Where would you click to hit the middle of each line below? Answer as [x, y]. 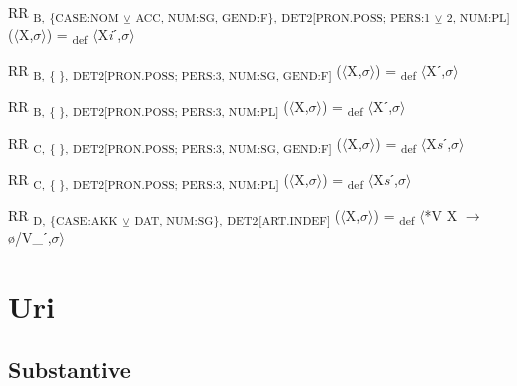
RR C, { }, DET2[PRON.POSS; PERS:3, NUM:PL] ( [148, 180]
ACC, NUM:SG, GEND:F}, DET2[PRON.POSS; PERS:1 [282, 16]
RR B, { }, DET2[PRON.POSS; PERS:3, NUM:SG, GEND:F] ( [175, 72]
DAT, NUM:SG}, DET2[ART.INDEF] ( [237, 216]
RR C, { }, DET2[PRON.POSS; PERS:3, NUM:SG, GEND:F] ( [175, 144]
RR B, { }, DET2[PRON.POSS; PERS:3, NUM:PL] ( [148, 108]
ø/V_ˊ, [30, 236]
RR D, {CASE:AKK [63, 216]
